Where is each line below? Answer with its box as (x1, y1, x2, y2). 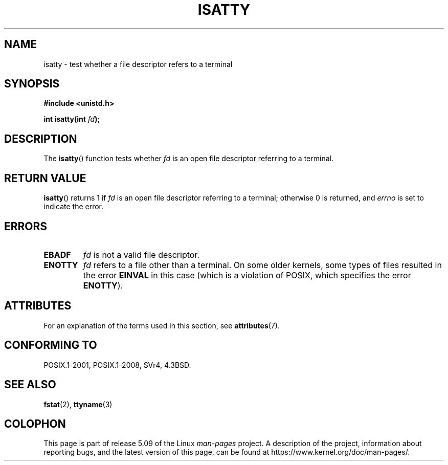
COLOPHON (4, 417, 66, 430)
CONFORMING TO (4, 339, 97, 352)
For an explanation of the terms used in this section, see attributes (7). (43, 321, 280, 330)
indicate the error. (43, 202, 104, 211)
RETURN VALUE (4, 171, 86, 185)
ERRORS (4, 219, 48, 233)
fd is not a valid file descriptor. (83, 249, 199, 260)
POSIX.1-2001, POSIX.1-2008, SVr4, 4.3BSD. (43, 360, 191, 369)
